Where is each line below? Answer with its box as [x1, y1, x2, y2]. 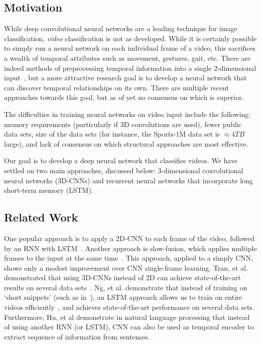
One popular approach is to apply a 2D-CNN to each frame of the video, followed [4, 233, 255, 243]
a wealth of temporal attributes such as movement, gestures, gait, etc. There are [4, 52, 251, 63]
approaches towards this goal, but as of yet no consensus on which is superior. [4, 92, 244, 102]
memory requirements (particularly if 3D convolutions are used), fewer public [4, 119, 242, 129]
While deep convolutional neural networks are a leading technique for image [4, 23, 237, 34]
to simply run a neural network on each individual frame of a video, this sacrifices [4, 43, 256, 53]
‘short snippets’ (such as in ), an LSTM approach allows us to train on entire [4, 292, 242, 302]
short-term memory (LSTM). [4, 185, 93, 195]
